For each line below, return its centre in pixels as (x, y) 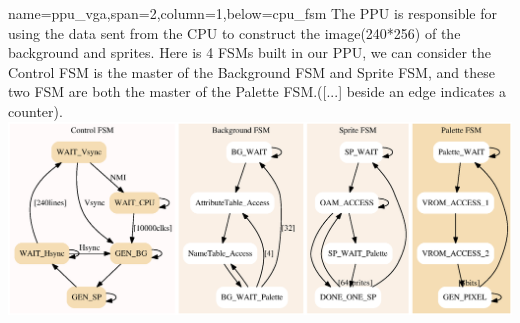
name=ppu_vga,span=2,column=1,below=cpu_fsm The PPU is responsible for (252, 13)
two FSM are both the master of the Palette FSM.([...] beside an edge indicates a (257, 91)
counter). (35, 110)
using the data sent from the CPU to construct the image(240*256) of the (234, 32)
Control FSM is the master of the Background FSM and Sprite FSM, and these (251, 71)
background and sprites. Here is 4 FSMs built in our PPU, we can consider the (250, 52)
